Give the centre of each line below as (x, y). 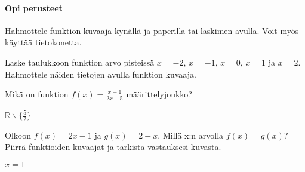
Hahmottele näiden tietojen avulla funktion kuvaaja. (101, 74)
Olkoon (18, 135)
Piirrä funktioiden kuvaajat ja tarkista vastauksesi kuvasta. (113, 147)
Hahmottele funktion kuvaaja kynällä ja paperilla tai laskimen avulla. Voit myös (152, 30)
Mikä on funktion (37, 94)
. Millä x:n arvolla (191, 135)
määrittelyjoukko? (159, 94)
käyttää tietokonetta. (43, 42)
